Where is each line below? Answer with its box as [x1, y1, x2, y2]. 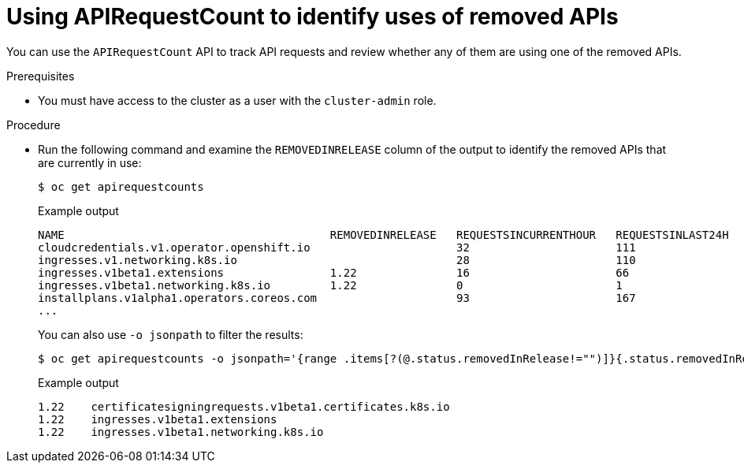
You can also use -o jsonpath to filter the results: [38, 327, 303, 341]
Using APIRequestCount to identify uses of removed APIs [6, 3, 619, 30]
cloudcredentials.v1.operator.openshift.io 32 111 [38, 240, 636, 254]
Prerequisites [6, 69, 75, 83]
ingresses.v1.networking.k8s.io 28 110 [38, 253, 636, 266]
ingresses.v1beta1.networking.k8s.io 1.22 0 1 [38, 278, 623, 292]
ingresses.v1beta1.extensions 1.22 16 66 [38, 266, 630, 279]
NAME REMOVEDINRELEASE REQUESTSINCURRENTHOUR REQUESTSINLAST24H [38, 228, 729, 241]
